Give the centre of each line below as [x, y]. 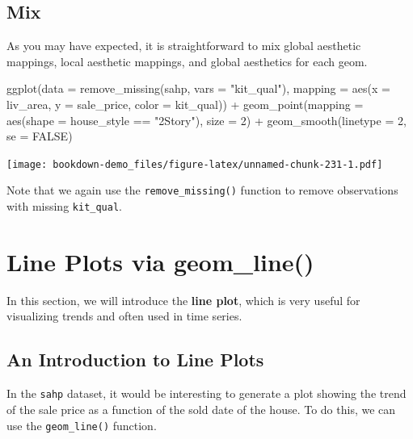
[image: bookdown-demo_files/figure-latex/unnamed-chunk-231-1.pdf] [195, 164]
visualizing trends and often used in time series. [124, 316]
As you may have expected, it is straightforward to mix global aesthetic [184, 46]
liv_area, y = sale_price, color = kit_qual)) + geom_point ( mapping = [185, 104]
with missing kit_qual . [65, 206]
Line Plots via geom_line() [160, 261]
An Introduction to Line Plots [135, 360]
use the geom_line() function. [82, 425]
